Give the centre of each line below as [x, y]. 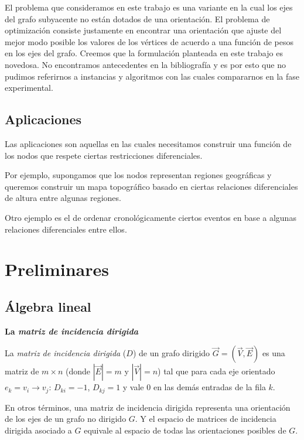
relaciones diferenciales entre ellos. [66, 229]
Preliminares [57, 269]
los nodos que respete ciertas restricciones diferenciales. [104, 155]
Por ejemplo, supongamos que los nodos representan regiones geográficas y [138, 175]
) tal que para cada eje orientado [216, 371]
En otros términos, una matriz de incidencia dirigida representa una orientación [148, 407]
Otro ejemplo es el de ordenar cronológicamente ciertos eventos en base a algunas [151, 217]
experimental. [29, 88]
